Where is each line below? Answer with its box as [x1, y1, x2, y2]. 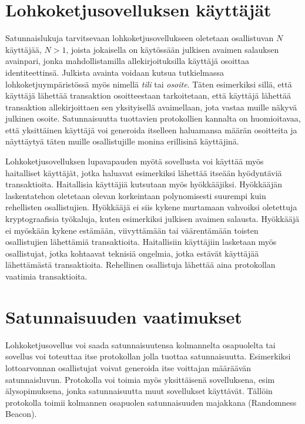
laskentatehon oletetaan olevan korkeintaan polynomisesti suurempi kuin [5, 189, 266, 201]
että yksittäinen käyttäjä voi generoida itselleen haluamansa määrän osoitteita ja [5, 123, 297, 136]
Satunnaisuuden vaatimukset [5, 304, 242, 328]
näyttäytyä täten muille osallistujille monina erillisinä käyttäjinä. [5, 135, 239, 147]
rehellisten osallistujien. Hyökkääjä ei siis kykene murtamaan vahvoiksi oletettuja [5, 201, 297, 213]
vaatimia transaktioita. [5, 270, 88, 282]
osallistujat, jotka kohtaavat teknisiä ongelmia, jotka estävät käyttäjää [5, 247, 259, 259]
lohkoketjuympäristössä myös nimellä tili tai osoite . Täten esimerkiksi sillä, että [5, 78, 292, 90]
